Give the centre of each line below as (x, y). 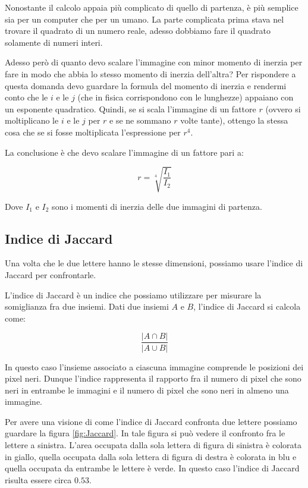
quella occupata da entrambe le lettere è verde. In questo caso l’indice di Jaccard (152, 468)
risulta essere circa (38, 479)
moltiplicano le (32, 120)
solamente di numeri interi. (54, 42)
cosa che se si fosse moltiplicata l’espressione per (93, 132)
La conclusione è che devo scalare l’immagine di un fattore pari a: (124, 152)
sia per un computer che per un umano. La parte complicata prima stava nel (144, 19)
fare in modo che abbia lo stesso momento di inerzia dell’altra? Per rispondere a (150, 73)
